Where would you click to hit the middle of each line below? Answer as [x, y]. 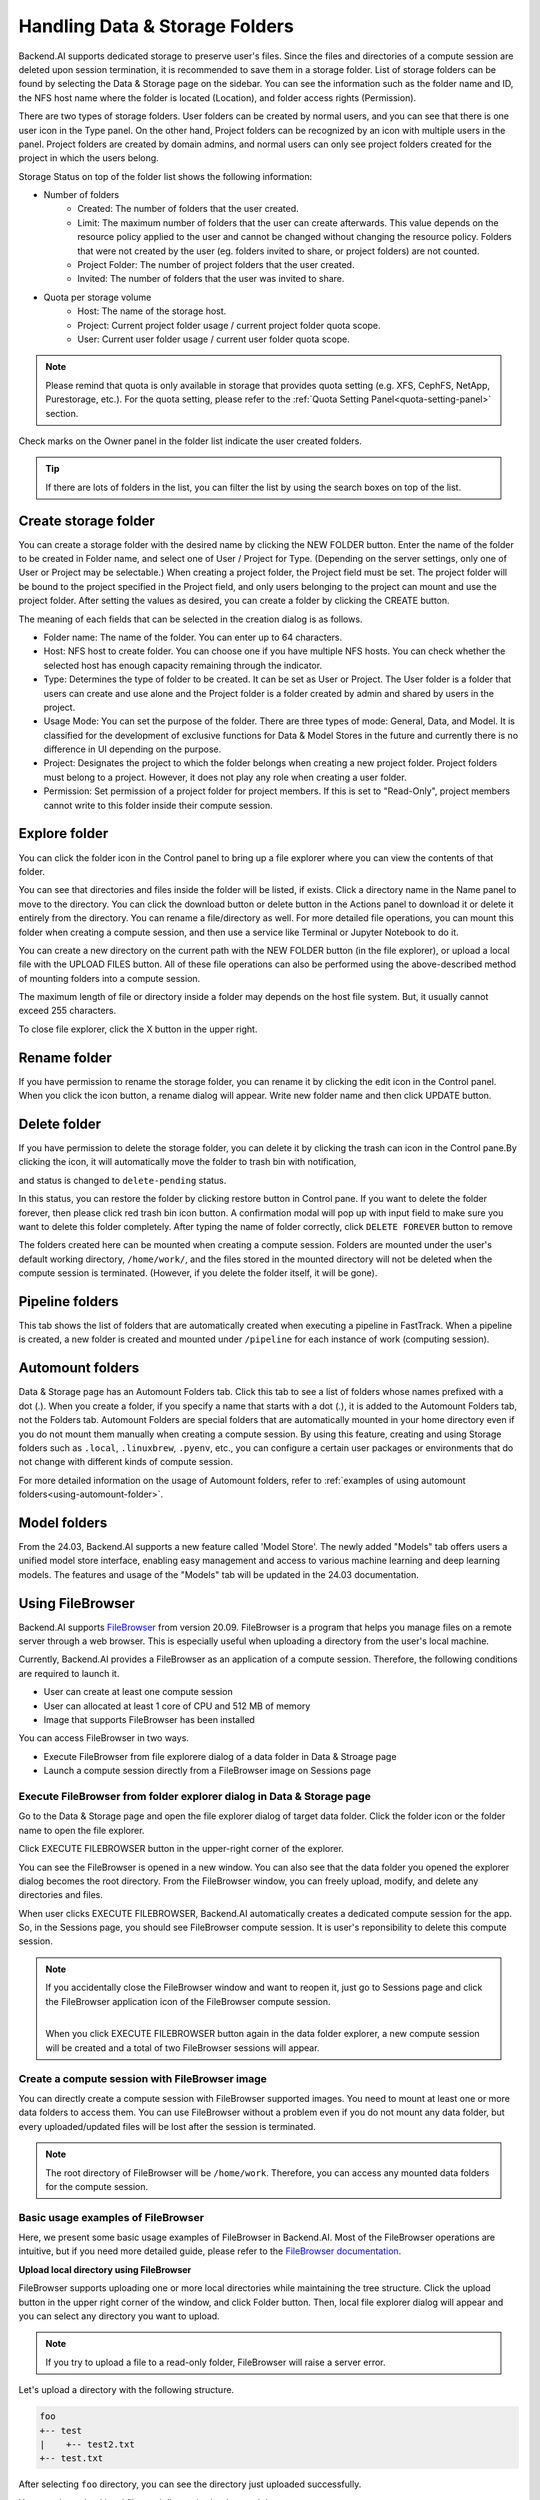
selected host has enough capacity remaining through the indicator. [183, 665]
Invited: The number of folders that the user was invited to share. [211, 279]
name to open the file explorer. [81, 1830]
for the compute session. [97, 2186]
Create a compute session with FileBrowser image [142, 2078]
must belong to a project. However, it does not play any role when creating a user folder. [225, 777]
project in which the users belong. [88, 158]
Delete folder [60, 1123]
